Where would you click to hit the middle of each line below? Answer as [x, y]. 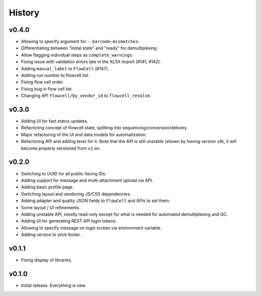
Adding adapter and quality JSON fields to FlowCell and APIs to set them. [96, 201]
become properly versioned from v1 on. [61, 148]
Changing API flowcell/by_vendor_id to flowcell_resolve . [86, 96]
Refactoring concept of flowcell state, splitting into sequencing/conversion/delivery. [104, 128]
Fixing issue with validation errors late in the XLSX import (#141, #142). [91, 62]
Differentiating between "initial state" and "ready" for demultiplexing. [89, 48]
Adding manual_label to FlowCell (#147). [65, 68]
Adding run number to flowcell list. [55, 76]
